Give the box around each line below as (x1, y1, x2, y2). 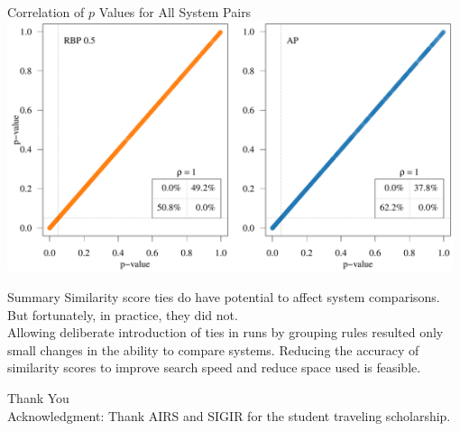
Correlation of (7, 3, 85, 21)
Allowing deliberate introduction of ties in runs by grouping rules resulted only (7, 323, 444, 342)
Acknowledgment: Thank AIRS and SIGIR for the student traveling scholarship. (7, 406, 451, 425)
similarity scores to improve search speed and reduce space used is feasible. (7, 358, 421, 377)
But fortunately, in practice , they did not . (7, 305, 238, 324)
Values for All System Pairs (98, 3, 252, 21)
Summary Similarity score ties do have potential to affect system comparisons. (7, 288, 440, 306)
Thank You (7, 388, 69, 407)
